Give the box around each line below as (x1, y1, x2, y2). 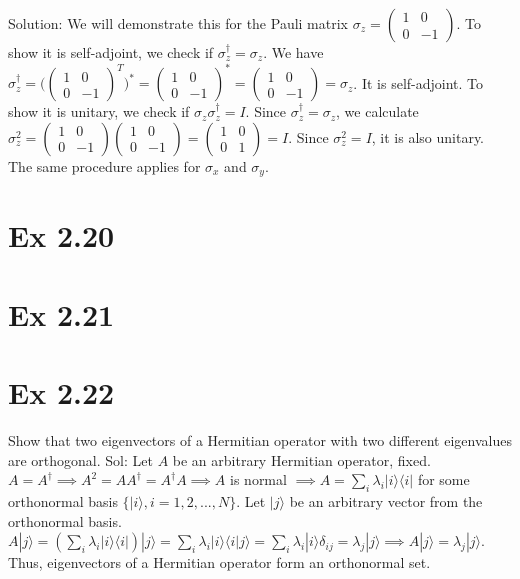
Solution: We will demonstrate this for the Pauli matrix (8, 13, 349, 33)
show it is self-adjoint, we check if (8, 42, 214, 62)
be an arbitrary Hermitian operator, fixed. (172, 449, 431, 470)
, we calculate (336, 101, 419, 122)
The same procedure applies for (8, 155, 201, 176)
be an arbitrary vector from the (289, 491, 483, 511)
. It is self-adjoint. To (353, 72, 484, 93)
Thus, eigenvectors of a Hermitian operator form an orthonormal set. (8, 552, 431, 573)
